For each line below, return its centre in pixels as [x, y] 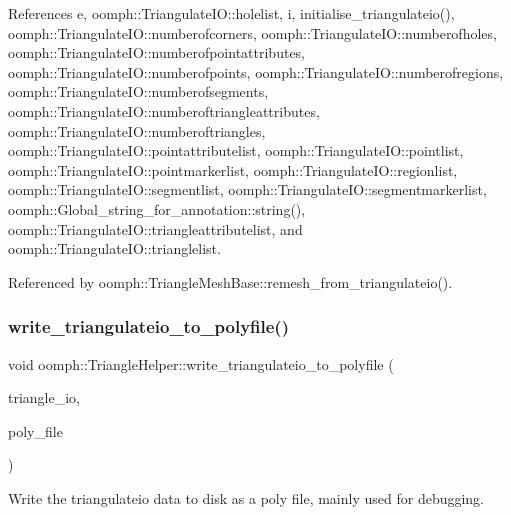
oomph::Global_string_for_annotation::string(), [157, 208]
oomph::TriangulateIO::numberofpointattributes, [157, 52]
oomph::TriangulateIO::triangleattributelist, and [155, 228]
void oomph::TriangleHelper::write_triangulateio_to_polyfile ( [201, 363]
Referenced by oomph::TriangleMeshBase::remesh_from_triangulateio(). [230, 281]
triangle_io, [44, 397]
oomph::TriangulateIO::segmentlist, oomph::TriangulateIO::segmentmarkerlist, [247, 189]
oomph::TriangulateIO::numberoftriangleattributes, [164, 110]
